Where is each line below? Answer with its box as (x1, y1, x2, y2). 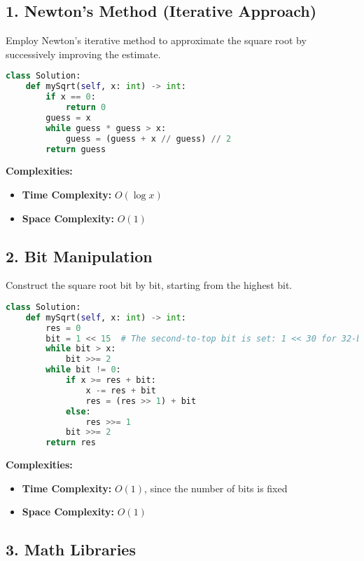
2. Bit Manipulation (6, 245, 153, 266)
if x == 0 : (45, 92, 96, 102)
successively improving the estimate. (6, 46, 161, 61)
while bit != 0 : (45, 365, 121, 375)
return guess (45, 144, 106, 154)
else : (65, 406, 91, 417)
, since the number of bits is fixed (144, 480, 288, 495)
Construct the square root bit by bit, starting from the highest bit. (6, 278, 293, 292)
